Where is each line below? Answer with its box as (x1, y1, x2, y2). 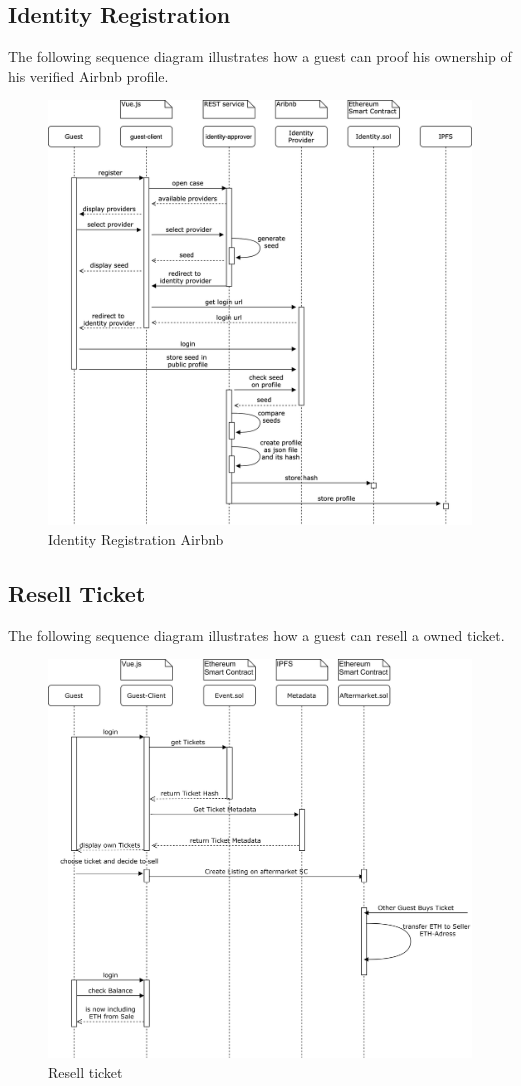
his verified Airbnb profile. (8, 65, 169, 86)
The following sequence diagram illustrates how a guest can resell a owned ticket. (8, 624, 505, 645)
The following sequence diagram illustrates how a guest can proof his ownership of (8, 46, 512, 67)
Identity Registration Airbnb (48, 528, 224, 549)
